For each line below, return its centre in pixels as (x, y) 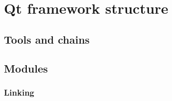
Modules (26, 68)
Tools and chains (47, 39)
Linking (19, 92)
